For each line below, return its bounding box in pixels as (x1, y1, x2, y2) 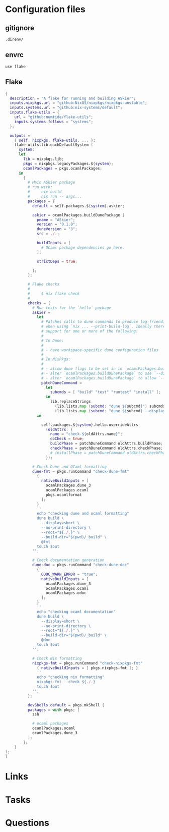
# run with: (27, 185, 53, 190)
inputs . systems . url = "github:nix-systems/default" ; (10, 105, 123, 110)
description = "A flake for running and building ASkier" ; (10, 96, 136, 101)
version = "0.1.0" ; (37, 222, 78, 227)
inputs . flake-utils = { (10, 110, 59, 115)
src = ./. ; (37, 231, 59, 237)
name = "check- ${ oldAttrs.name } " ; (50, 431, 123, 437)
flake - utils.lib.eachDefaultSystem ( (14, 142, 94, 147)
